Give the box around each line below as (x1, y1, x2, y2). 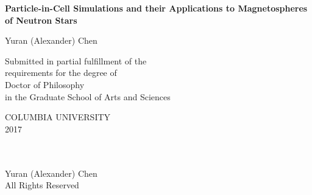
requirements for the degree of (5, 66, 117, 79)
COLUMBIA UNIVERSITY (5, 111, 111, 123)
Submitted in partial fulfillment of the (5, 54, 147, 67)
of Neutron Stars (5, 13, 77, 26)
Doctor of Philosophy (5, 78, 85, 91)
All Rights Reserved (5, 179, 79, 191)
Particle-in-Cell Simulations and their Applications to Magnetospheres (5, 2, 308, 14)
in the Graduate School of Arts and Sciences (5, 90, 171, 103)
